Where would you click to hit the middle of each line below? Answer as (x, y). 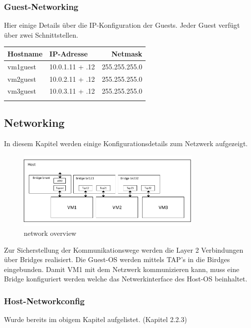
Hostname (25, 53)
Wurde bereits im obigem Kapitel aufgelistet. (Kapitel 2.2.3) (96, 319)
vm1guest (22, 66)
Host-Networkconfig (44, 301)
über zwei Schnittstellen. (41, 34)
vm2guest (22, 79)
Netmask (127, 53)
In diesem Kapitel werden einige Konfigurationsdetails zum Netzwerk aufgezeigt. (126, 143)
